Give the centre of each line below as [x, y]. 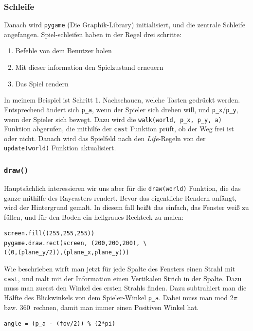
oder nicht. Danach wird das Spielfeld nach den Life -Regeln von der [105, 138]
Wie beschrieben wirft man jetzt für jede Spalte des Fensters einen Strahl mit [120, 269]
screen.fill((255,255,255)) [49, 234]
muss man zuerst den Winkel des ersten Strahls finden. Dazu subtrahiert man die [125, 288]
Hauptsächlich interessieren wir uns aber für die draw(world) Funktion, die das [122, 188]
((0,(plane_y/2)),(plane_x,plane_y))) [67, 253]
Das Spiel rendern [42, 83]
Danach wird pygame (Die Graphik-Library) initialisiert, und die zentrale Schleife [125, 25]
